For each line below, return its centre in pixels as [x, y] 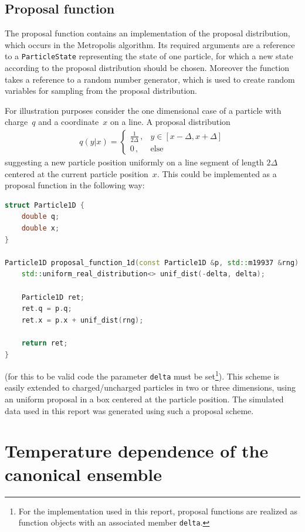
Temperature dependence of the [137, 451]
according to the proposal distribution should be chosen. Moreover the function [147, 68]
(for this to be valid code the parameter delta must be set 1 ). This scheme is [142, 375]
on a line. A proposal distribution [170, 122]
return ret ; [45, 343]
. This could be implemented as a [217, 173]
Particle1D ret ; [53, 297]
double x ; [40, 228]
